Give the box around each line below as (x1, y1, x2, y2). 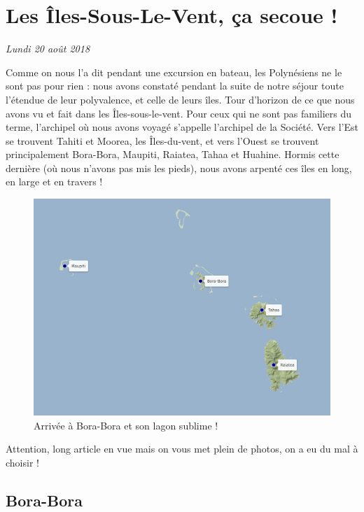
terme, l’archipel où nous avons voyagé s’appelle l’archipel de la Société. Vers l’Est (6, 120, 358, 134)
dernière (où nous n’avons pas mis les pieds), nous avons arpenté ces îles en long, (6, 160, 352, 175)
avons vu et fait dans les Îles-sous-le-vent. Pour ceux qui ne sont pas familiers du (6, 106, 352, 120)
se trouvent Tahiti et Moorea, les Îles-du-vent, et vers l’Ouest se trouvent (6, 133, 319, 148)
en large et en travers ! (6, 174, 103, 189)
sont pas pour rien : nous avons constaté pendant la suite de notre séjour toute (6, 78, 344, 93)
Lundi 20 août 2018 (6, 41, 90, 56)
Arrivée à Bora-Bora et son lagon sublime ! (34, 418, 218, 432)
